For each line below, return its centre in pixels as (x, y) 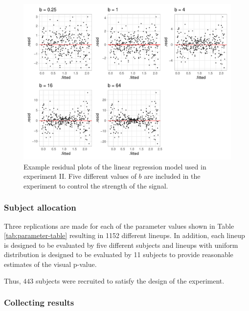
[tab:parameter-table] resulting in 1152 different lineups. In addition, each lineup (124, 235)
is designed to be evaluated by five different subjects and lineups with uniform (121, 245)
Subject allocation (40, 207)
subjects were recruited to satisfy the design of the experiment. (130, 280)
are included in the (172, 176)
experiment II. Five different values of (80, 176)
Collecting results (39, 302)
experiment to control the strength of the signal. (96, 185)
